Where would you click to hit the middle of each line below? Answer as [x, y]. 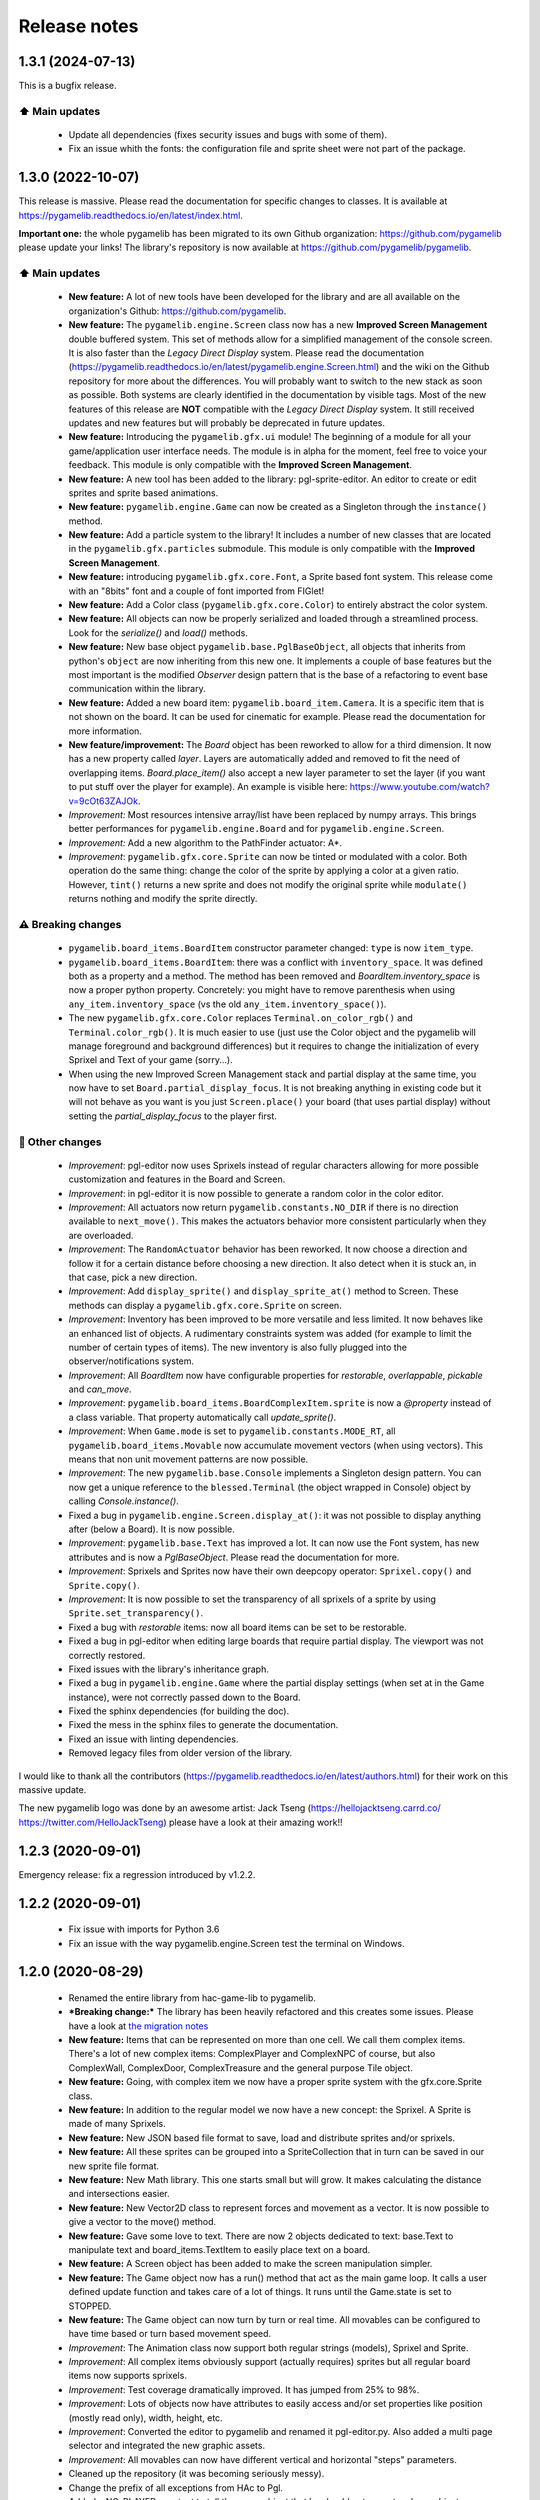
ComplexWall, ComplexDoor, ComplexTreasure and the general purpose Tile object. [241, 2067]
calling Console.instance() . [123, 1501]
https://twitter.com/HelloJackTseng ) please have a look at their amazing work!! [180, 1822]
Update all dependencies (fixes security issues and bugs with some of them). [228, 135]
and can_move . [100, 1389]
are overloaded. [101, 1235]
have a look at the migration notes [138, 2026]
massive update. [52, 1790]
